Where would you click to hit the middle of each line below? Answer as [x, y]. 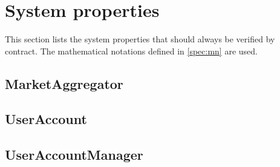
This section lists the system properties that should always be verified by [140, 39]
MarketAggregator [64, 83]
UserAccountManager [74, 155]
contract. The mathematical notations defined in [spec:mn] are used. [131, 51]
